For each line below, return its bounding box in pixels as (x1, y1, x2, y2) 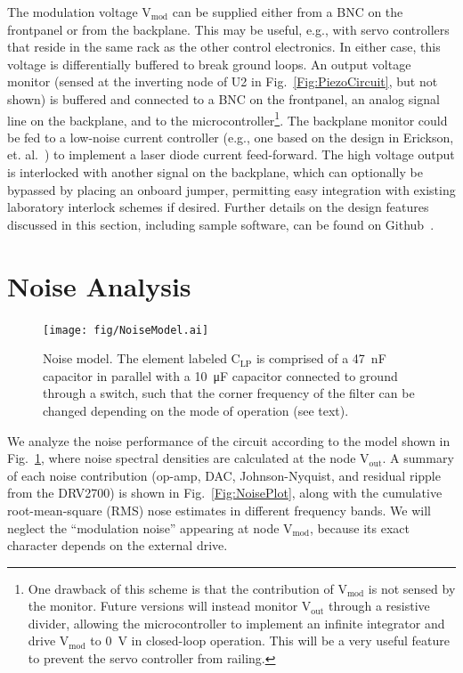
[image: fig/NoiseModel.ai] (43, 323, 209, 336)
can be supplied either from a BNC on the (172, 3, 403, 20)
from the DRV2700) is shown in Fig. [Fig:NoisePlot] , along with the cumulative (7, 483, 443, 502)
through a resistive (328, 596, 430, 615)
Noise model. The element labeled (43, 349, 227, 368)
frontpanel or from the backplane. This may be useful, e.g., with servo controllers (7, 20, 450, 38)
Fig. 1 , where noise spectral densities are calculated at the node (7, 449, 356, 467)
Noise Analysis (7, 267, 191, 304)
